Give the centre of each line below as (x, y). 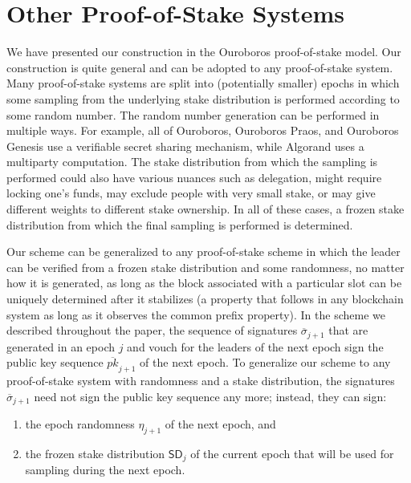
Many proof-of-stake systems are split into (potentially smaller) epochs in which (203, 83)
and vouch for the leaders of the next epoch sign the (255, 346)
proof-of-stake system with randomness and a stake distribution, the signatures (201, 381)
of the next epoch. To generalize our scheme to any (265, 362)
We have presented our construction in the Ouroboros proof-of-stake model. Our (204, 52)
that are (348, 330)
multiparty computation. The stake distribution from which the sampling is (192, 162)
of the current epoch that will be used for (292, 453)
